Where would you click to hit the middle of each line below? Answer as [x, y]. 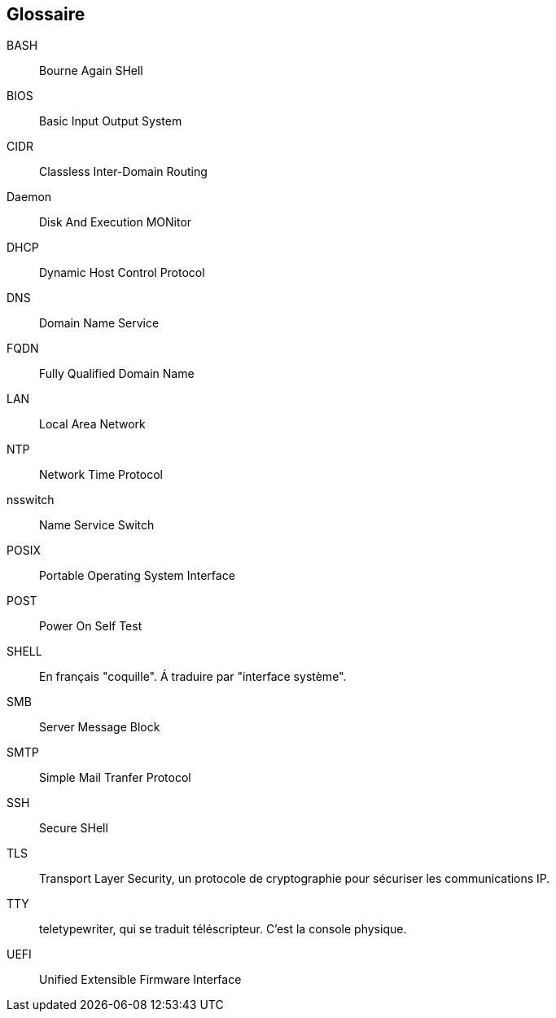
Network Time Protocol [101, 475]
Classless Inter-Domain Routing [123, 172]
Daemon [29, 197]
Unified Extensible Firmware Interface [140, 980]
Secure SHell [74, 828]
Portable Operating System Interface [137, 576]
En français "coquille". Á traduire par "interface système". [193, 677]
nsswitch [31, 500]
